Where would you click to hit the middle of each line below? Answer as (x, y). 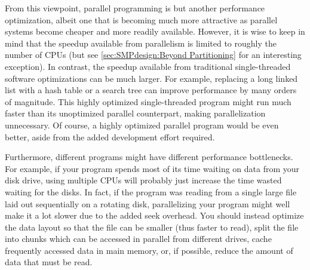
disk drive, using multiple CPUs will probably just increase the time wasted (143, 180)
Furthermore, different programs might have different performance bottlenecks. (149, 157)
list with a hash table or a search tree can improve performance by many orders (151, 90)
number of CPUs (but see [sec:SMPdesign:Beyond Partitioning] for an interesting (153, 55)
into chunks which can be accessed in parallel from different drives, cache (138, 239)
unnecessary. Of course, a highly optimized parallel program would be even (142, 125)
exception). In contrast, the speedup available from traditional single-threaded (148, 66)
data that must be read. (49, 262)
